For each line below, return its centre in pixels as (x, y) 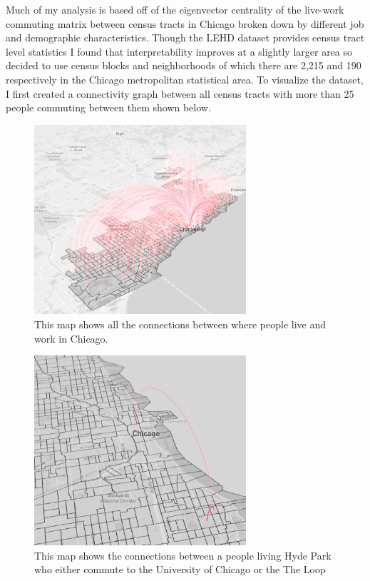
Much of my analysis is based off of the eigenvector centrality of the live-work (175, 9)
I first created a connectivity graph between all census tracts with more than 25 (180, 93)
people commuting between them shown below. (108, 107)
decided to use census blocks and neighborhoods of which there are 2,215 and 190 (184, 65)
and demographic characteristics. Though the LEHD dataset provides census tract (185, 37)
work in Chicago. (71, 338)
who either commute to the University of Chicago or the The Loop (180, 569)
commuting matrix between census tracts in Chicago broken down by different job (185, 23)
